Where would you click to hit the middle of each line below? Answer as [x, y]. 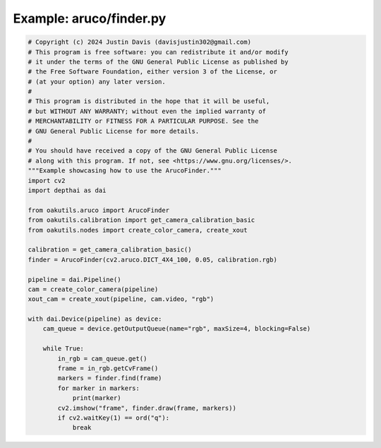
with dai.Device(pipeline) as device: [95, 319]
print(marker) [97, 398]
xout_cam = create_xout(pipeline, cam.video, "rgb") [121, 299]
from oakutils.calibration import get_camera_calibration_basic [141, 220]
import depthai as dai [67, 190]
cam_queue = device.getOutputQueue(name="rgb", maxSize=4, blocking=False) [177, 329]
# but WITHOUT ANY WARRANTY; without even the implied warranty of [147, 111]
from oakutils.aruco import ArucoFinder [98, 210]
